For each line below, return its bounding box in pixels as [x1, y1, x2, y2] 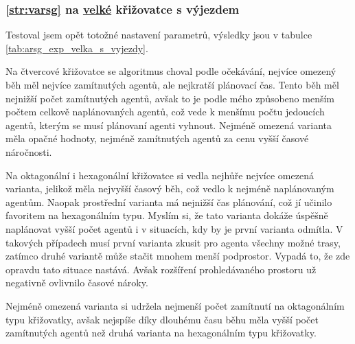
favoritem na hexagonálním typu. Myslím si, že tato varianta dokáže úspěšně [5, 208, 328, 222]
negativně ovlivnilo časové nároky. [5, 275, 148, 290]
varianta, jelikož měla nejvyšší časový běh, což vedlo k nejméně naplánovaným [5, 181, 334, 196]
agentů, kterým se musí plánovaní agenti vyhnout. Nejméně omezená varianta [5, 117, 332, 132]
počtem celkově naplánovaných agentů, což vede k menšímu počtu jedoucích [5, 104, 325, 119]
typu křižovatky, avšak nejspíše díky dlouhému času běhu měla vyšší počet [5, 312, 319, 326]
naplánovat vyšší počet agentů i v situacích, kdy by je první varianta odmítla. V [5, 221, 343, 236]
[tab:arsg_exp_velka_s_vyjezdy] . [5, 41, 148, 55]
